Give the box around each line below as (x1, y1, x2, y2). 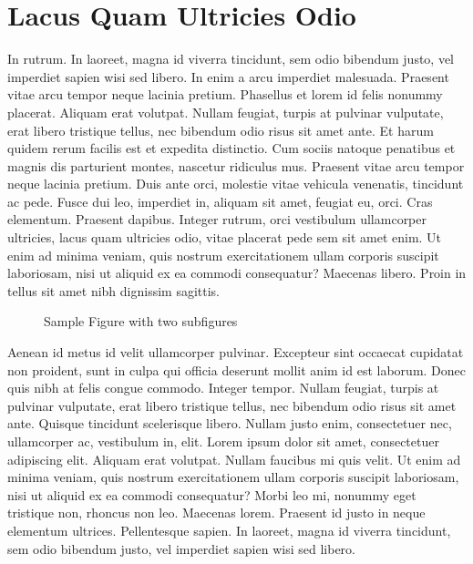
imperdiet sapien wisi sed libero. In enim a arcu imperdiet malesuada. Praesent (7, 67, 449, 86)
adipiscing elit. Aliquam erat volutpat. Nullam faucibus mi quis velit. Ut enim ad (7, 449, 461, 468)
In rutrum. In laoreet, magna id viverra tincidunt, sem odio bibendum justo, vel (7, 49, 455, 68)
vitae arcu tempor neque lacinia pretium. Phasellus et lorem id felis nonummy (7, 85, 443, 104)
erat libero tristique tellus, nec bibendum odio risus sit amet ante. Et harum (7, 120, 434, 139)
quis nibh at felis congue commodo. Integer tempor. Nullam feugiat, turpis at (7, 378, 439, 397)
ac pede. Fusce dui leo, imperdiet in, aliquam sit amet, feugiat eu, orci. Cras (7, 191, 433, 210)
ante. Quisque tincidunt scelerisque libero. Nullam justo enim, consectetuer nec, (7, 414, 452, 433)
